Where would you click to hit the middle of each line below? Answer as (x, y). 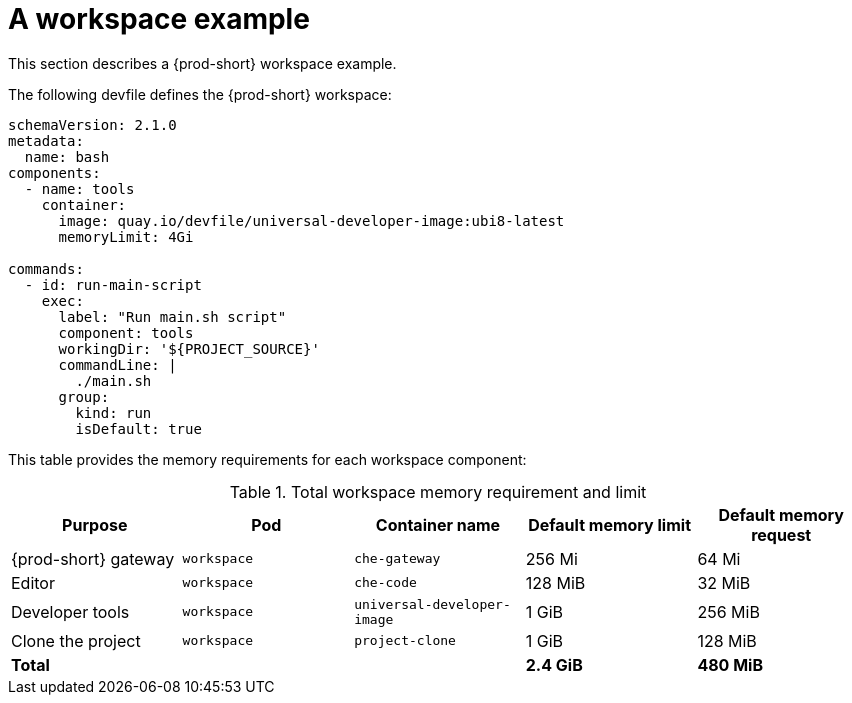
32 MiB (724, 582)
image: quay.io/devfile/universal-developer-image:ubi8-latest (311, 220)
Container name (438, 524)
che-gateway (397, 559)
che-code (385, 583)
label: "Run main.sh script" (172, 316)
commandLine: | (117, 364)
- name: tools (79, 188)
